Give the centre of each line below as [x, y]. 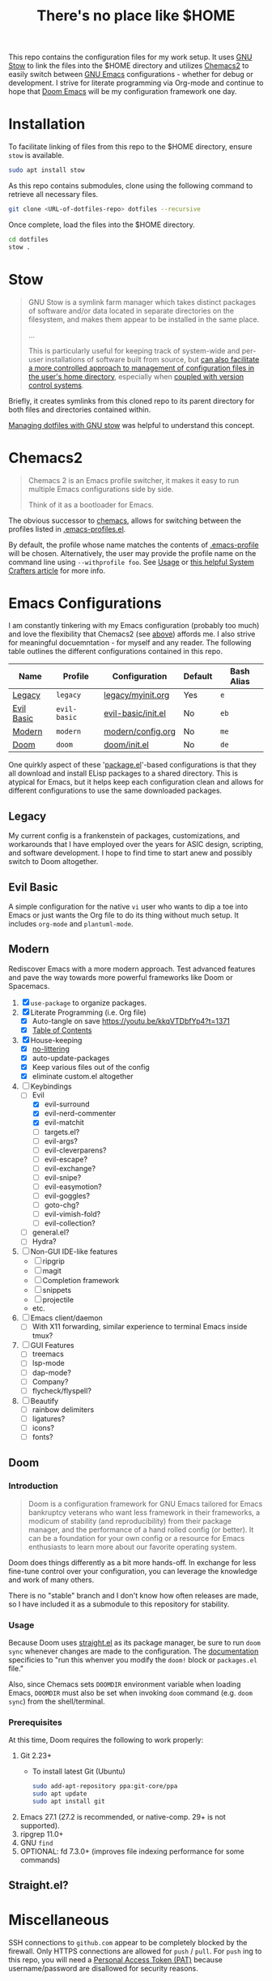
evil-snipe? [63, 1177]
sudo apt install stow [47, 170]
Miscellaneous [59, 1920]
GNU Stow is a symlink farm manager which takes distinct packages [142, 302]
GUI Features [52, 1346]
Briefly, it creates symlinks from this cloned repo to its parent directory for [132, 400]
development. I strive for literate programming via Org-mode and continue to [136, 83]
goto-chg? [62, 1205]
